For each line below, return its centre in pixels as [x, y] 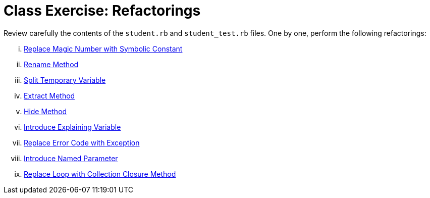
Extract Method [49, 95]
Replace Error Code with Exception [82, 142]
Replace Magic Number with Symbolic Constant [103, 48]
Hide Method [45, 111]
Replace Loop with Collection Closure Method [100, 174]
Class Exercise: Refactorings [102, 11]
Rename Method [51, 64]
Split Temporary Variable [65, 80]
